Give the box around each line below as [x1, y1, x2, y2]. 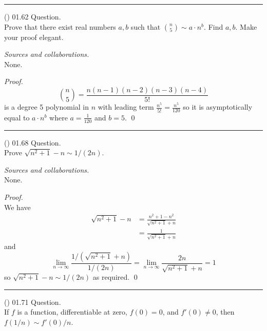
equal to [4, 112, 30, 122]
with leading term [98, 101, 154, 112]
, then [216, 306, 235, 317]
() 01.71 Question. [4, 296, 61, 307]
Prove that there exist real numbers [4, 21, 116, 32]
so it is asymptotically [183, 101, 253, 112]
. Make [235, 21, 257, 32]
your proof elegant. [4, 31, 64, 42]
